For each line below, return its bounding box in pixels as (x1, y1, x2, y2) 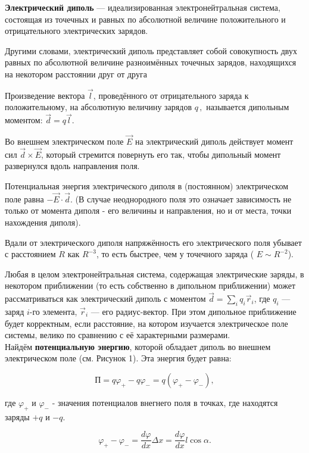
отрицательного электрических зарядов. (5, 24, 148, 37)
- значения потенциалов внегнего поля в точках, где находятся (52, 396, 278, 408)
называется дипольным (206, 101, 289, 113)
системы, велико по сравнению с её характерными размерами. (5, 329, 230, 341)
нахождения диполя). (5, 216, 81, 228)
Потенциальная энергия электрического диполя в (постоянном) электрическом (5, 180, 289, 192)
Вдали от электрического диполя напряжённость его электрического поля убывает (5, 236, 302, 248)
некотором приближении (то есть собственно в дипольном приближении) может (5, 279, 296, 292)
